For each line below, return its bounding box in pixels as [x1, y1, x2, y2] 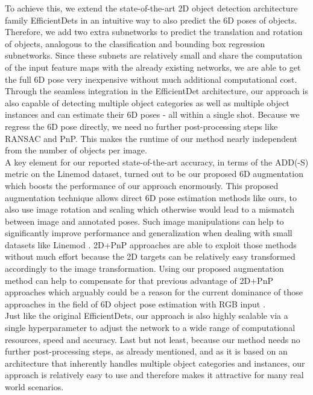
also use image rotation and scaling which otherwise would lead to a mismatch [5, 203, 294, 216]
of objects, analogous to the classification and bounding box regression [5, 37, 265, 50]
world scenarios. [5, 381, 64, 393]
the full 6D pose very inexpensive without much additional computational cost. [5, 72, 297, 85]
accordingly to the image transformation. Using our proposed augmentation [5, 262, 284, 275]
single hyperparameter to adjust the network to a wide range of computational [5, 321, 296, 334]
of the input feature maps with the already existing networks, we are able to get [5, 60, 301, 73]
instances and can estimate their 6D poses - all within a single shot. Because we [5, 108, 300, 121]
